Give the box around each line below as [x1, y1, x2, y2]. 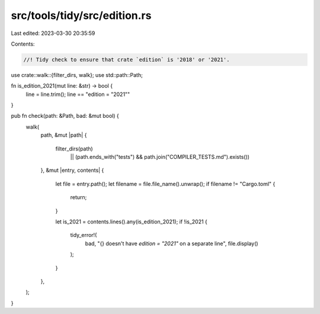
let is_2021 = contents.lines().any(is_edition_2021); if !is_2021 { [55, 218, 207, 225]
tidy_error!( [70, 232, 97, 239]
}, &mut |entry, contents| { [40, 166, 104, 174]
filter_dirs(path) [55, 145, 93, 152]
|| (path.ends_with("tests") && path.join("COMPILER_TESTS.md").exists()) [70, 153, 250, 161]
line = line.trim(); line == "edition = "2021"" [25, 91, 130, 98]
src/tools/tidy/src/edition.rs [11, 9, 152, 22]
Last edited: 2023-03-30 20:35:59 [11, 30, 95, 37]
